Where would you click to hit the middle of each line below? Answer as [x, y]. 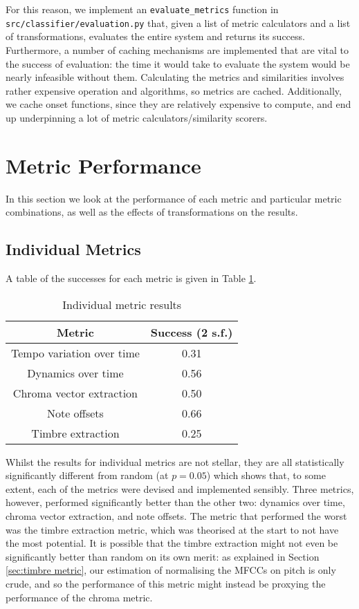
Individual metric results [122, 304]
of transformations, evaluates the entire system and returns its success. [155, 36]
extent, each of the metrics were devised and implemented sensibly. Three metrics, [180, 488]
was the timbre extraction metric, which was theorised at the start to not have [172, 529]
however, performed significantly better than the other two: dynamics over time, [175, 502]
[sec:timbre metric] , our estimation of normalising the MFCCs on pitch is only [171, 570]
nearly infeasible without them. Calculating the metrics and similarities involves [175, 77]
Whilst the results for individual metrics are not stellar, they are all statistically [175, 461]
